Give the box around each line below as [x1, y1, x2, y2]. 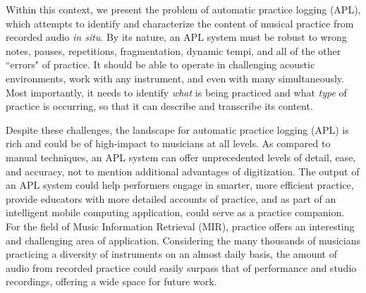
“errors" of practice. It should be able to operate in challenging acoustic [6, 57, 315, 72]
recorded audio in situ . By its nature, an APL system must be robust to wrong [6, 30, 347, 44]
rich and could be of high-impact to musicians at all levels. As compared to [6, 136, 331, 151]
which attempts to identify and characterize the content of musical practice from [6, 15, 354, 30]
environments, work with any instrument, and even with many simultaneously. [6, 70, 344, 85]
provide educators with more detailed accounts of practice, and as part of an [6, 191, 336, 206]
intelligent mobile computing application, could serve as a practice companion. [6, 205, 345, 220]
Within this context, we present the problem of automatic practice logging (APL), [6, 2, 361, 16]
